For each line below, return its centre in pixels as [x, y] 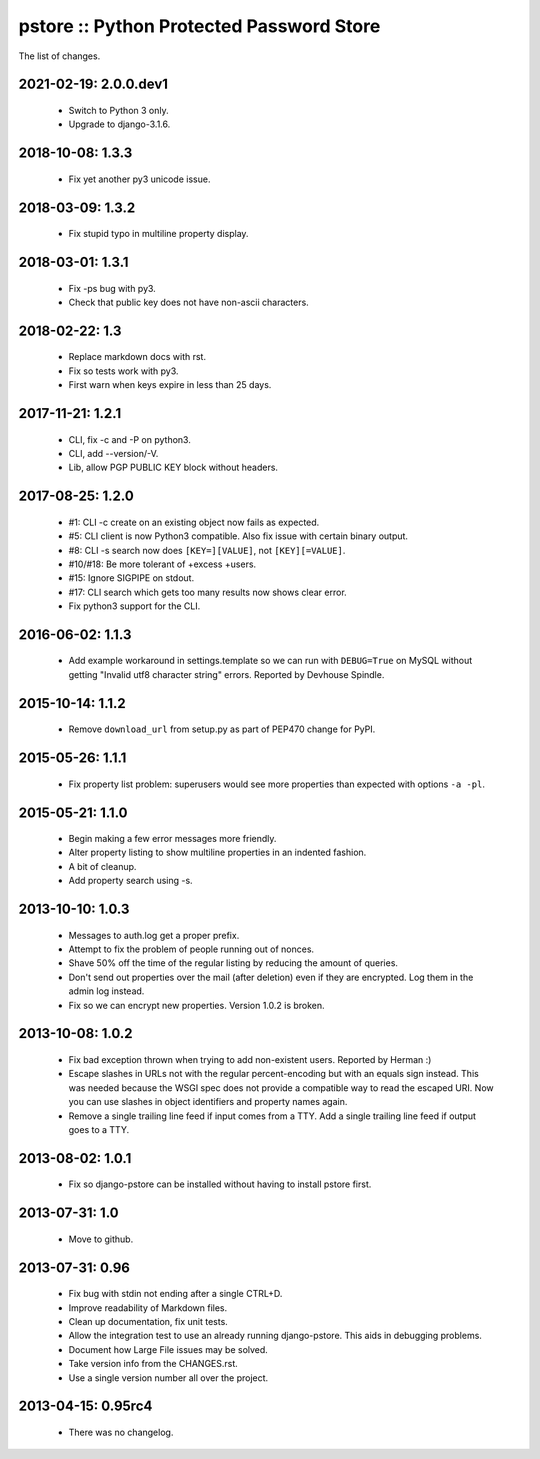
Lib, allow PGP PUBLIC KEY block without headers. [173, 467]
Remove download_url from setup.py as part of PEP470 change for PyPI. [222, 729]
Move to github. [101, 1239]
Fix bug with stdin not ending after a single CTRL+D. [175, 1294]
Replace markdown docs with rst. [137, 357]
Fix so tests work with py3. [123, 371]
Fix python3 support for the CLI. [134, 606]
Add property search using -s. [131, 881]
